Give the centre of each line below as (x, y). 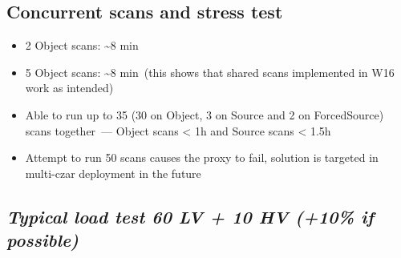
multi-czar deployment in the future (113, 173)
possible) (43, 240)
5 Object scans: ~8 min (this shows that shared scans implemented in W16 (210, 72)
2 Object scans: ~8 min (82, 45)
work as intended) (69, 88)
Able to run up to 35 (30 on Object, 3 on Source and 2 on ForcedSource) (205, 114)
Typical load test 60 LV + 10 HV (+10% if (190, 216)
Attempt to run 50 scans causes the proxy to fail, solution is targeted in (202, 157)
